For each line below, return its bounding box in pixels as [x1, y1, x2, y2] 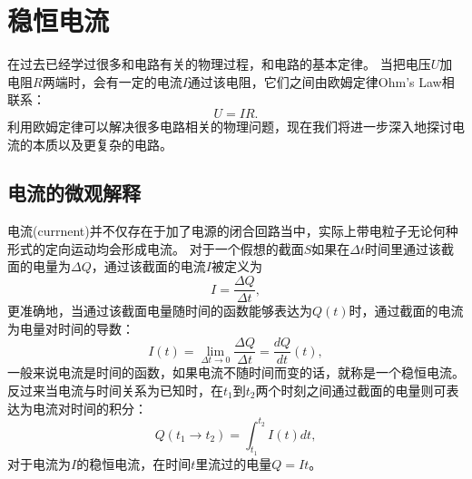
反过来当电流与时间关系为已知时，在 [7, 380, 223, 399]
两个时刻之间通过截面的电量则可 [255, 380, 447, 399]
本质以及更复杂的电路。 [32, 134, 172, 153]
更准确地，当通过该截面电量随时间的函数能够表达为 [7, 301, 312, 320]
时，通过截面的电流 [349, 301, 464, 320]
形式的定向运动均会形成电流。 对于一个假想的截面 [7, 239, 304, 258]
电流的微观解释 [7, 179, 141, 207]
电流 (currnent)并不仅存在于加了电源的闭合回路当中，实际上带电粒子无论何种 [7, 221, 458, 240]
